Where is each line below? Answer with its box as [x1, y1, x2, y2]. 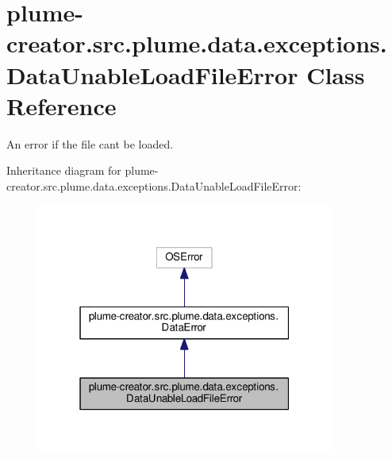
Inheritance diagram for [6, 162, 121, 179]
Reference [6, 89, 117, 121]
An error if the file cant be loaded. [6, 135, 174, 152]
